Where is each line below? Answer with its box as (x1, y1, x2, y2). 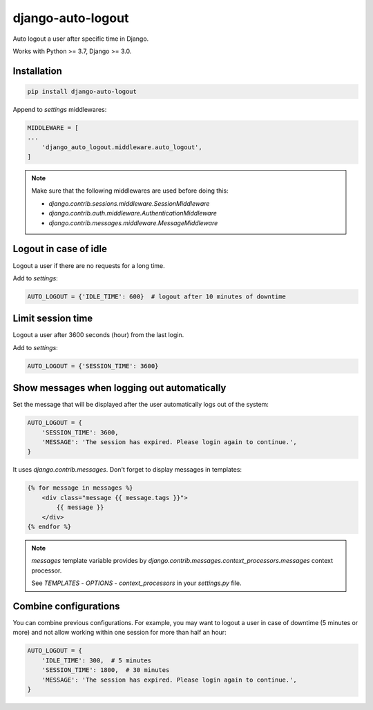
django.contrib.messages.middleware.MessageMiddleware (48, 218, 218, 227)
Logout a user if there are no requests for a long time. (12, 261, 165, 269)
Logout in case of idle (12, 243, 107, 255)
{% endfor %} (27, 522, 72, 530)
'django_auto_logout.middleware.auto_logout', (41, 143, 203, 151)
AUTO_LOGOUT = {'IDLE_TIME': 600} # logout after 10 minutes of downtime (27, 292, 287, 300)
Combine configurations (12, 600, 120, 612)
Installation (12, 65, 62, 77)
